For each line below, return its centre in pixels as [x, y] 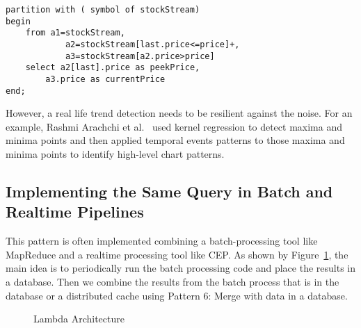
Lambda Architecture [79, 319]
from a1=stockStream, [75, 33]
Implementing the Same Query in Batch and [169, 191]
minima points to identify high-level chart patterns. [115, 154]
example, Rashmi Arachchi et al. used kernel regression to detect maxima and [174, 126]
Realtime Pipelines [75, 212]
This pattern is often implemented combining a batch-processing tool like [162, 241]
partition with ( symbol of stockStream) [103, 10]
